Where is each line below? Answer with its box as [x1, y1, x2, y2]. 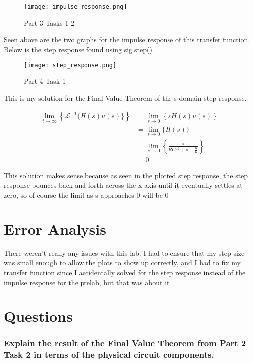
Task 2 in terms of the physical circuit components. [4, 348, 214, 361]
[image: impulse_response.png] [24, 3, 127, 10]
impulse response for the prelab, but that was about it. [4, 277, 171, 287]
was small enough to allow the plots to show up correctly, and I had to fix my [4, 257, 241, 268]
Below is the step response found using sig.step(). [4, 44, 154, 54]
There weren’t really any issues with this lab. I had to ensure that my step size [4, 247, 245, 258]
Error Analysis [4, 218, 106, 239]
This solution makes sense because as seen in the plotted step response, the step [4, 170, 248, 180]
